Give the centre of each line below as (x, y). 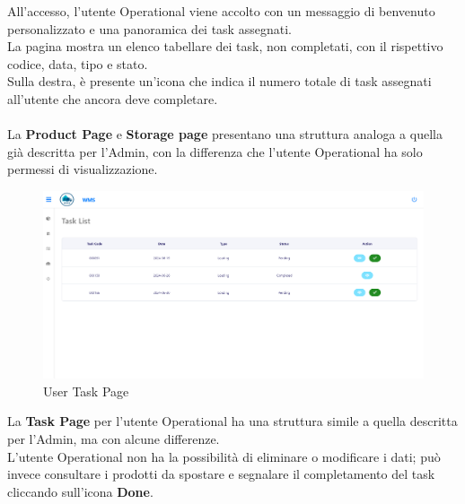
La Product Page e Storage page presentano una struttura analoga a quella (225, 134)
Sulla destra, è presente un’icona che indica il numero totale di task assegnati (219, 81)
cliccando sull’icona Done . (80, 491)
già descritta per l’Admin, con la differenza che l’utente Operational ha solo (215, 151)
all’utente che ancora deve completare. (113, 98)
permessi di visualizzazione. (83, 169)
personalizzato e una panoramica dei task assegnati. (149, 28)
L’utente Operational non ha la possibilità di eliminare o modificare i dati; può (224, 456)
